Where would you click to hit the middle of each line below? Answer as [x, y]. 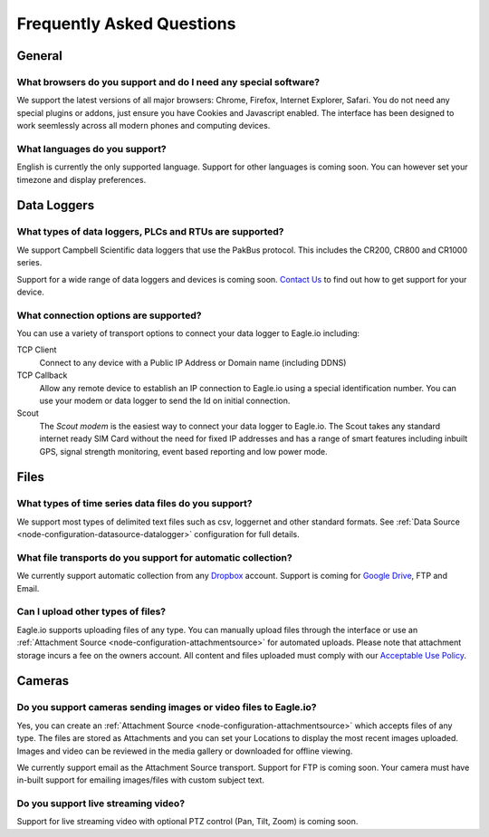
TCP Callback [42, 375]
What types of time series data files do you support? [134, 504]
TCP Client [37, 350]
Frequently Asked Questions [126, 24]
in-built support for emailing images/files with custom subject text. [140, 780]
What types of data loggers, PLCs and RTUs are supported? [150, 232]
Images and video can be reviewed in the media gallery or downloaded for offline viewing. [185, 751]
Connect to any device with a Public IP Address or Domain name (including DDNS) [193, 362]
